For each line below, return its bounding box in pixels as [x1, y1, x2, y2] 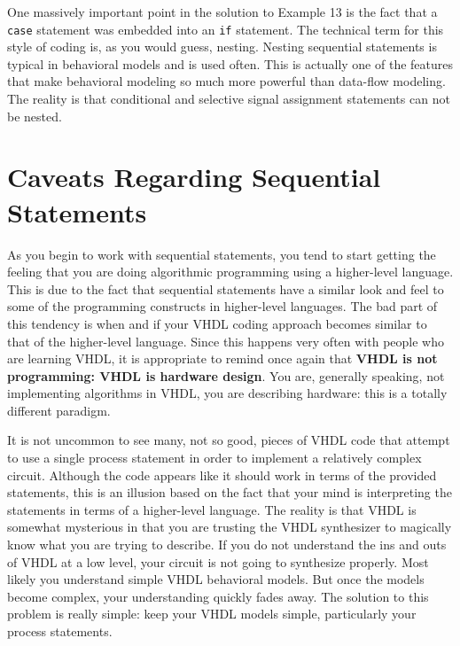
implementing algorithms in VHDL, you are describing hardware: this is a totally [7, 384, 448, 402]
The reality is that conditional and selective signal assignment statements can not [7, 90, 450, 108]
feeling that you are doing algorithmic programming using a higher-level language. [7, 262, 454, 281]
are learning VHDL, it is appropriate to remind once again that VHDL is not [7, 349, 438, 368]
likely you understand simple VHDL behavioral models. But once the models [7, 570, 425, 588]
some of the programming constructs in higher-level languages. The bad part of [7, 297, 438, 315]
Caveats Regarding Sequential [7, 159, 381, 195]
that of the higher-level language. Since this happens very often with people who [7, 331, 444, 350]
